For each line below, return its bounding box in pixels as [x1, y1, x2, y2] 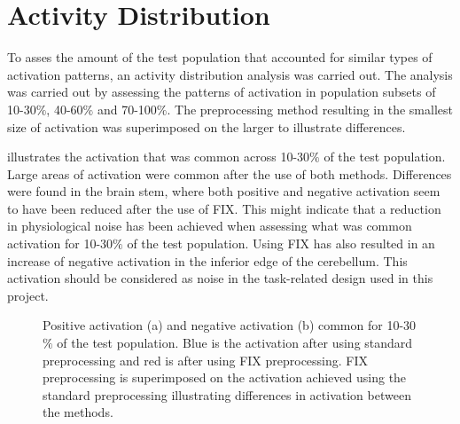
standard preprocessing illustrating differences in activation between [43, 385, 411, 404]
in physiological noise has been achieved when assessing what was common [7, 216, 412, 235]
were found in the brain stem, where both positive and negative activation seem [7, 182, 441, 200]
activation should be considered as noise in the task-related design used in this [7, 269, 433, 287]
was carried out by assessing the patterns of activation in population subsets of [7, 82, 436, 101]
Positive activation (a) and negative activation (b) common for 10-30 [43, 316, 417, 334]
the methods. [43, 403, 113, 421]
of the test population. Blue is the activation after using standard [57, 334, 413, 352]
